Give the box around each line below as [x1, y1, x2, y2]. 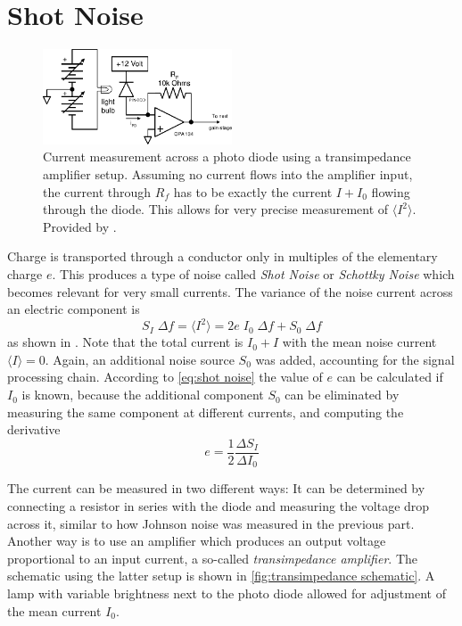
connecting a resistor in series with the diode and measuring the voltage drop [7, 496, 430, 515]
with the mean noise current [282, 333, 437, 351]
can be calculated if [336, 367, 443, 386]
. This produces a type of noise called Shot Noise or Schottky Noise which [52, 265, 455, 284]
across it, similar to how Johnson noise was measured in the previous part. [7, 514, 415, 532]
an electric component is [7, 300, 140, 318]
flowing [371, 182, 410, 201]
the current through [43, 182, 152, 201]
